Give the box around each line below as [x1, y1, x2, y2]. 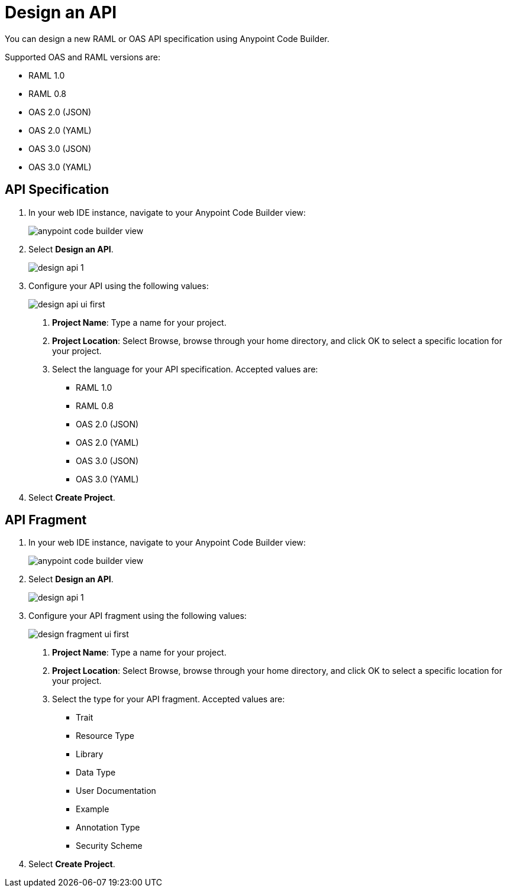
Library [76, 749, 104, 760]
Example [76, 804, 109, 815]
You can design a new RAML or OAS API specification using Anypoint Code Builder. [5, 33, 330, 44]
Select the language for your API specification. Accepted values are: [52, 364, 318, 374]
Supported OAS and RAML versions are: [5, 51, 160, 62]
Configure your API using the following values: [28, 280, 209, 291]
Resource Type [76, 731, 134, 741]
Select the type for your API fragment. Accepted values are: [52, 694, 285, 705]
